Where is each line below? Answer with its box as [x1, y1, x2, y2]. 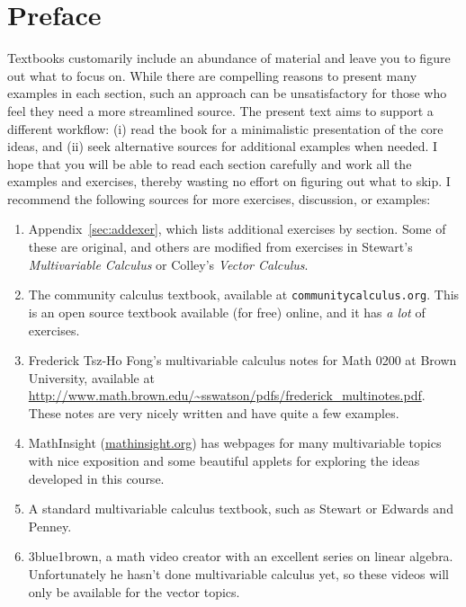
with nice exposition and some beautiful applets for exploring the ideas [28, 451, 420, 470]
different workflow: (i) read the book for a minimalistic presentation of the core [7, 119, 444, 138]
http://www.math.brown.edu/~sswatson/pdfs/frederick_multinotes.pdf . [28, 386, 426, 405]
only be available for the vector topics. [28, 582, 240, 601]
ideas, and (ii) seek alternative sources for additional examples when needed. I [7, 137, 438, 156]
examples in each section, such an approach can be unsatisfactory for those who [7, 84, 447, 103]
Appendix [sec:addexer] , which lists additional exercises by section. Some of [28, 219, 446, 238]
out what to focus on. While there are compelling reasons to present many [7, 66, 417, 85]
